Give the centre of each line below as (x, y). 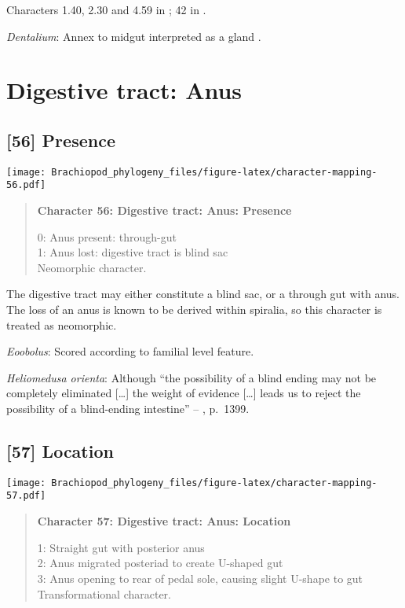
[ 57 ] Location (60, 451)
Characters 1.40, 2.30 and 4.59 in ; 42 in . (106, 9)
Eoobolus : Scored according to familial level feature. (130, 351)
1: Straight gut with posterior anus (121, 547)
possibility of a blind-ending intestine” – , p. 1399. (128, 409)
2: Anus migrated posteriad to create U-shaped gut (160, 563)
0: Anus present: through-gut (107, 236)
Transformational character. (104, 593)
